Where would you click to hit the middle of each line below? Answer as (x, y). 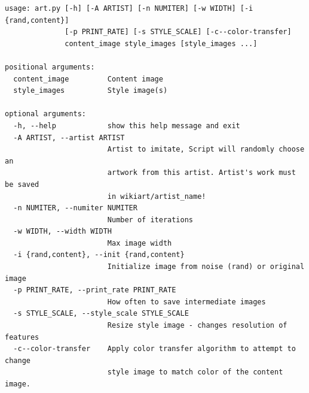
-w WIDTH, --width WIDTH (62, 232)
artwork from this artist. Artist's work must (201, 173)
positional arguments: (50, 67)
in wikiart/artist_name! (157, 196)
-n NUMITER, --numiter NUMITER (75, 208)
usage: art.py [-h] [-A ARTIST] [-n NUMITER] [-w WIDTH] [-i (129, 8)
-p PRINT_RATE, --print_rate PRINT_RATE (95, 290)
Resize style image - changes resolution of (197, 326)
